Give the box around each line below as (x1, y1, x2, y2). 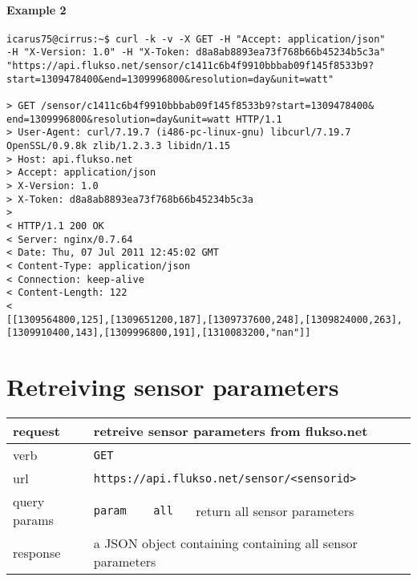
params (13, 510, 54, 530)
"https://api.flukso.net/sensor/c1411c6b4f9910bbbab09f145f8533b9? (6, 60, 374, 72)
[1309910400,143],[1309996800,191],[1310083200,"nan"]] (6, 327, 311, 339)
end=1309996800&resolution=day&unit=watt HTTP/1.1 (6, 113, 282, 125)
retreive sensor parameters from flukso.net (93, 422, 368, 441)
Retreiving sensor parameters (6, 370, 339, 403)
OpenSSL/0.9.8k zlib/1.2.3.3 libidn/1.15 (6, 140, 231, 152)
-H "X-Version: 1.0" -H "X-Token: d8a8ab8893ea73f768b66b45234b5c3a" (6, 46, 386, 59)
